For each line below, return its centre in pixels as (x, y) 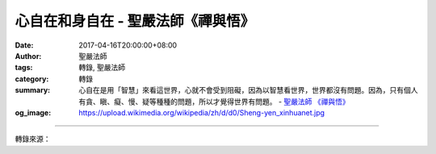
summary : (33, 90)
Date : (24, 45)
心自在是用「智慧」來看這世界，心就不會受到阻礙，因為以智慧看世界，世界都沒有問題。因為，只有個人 (248, 90)
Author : (28, 56)
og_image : (33, 112)
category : (32, 79)
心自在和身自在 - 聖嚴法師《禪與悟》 (135, 21)
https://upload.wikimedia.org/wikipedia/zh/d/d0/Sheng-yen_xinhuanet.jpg (202, 112)
